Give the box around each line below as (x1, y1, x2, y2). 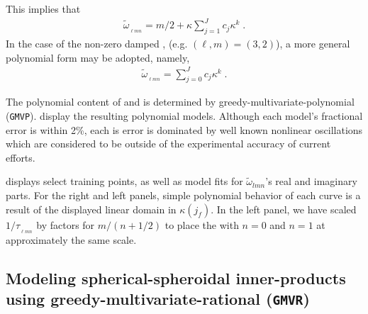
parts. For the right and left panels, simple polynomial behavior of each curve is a (6, 188, 361, 203)
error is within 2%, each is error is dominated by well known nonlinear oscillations (6, 122, 363, 137)
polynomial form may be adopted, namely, (6, 50, 190, 65)
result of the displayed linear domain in (6, 201, 177, 216)
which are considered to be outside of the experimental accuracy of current (6, 136, 331, 151)
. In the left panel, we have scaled (211, 201, 357, 216)
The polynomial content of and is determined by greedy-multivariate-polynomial (6, 94, 355, 109)
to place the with (165, 217, 239, 232)
